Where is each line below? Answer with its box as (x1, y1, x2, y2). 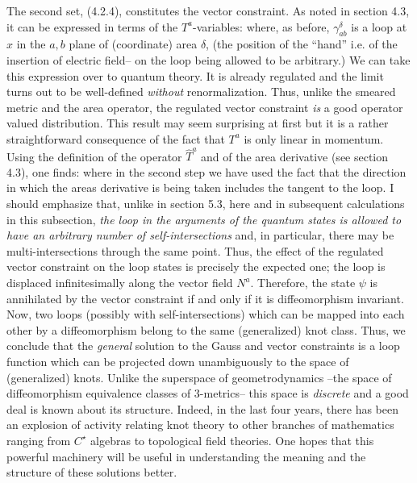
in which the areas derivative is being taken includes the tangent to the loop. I (6, 179, 394, 196)
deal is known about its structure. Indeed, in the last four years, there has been (6, 400, 398, 417)
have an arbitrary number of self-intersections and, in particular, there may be (6, 227, 394, 244)
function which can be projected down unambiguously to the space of (6, 352, 349, 369)
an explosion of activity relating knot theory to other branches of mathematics (6, 416, 394, 433)
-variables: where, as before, (193, 18, 330, 35)
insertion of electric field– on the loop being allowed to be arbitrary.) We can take (6, 51, 411, 68)
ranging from (6, 431, 71, 448)
